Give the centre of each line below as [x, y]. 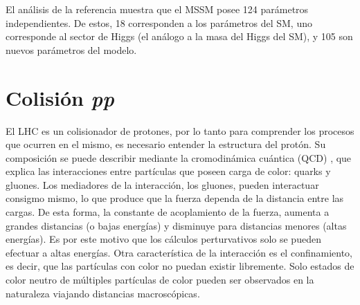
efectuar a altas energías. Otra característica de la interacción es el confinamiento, [179, 252]
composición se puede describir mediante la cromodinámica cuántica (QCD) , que [179, 157]
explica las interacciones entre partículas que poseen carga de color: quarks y [168, 171]
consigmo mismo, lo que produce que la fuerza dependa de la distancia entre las [175, 198]
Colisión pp [60, 98]
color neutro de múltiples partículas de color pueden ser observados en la [160, 280]
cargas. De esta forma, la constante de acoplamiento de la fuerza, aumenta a [168, 212]
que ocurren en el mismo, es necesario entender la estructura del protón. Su [166, 144]
